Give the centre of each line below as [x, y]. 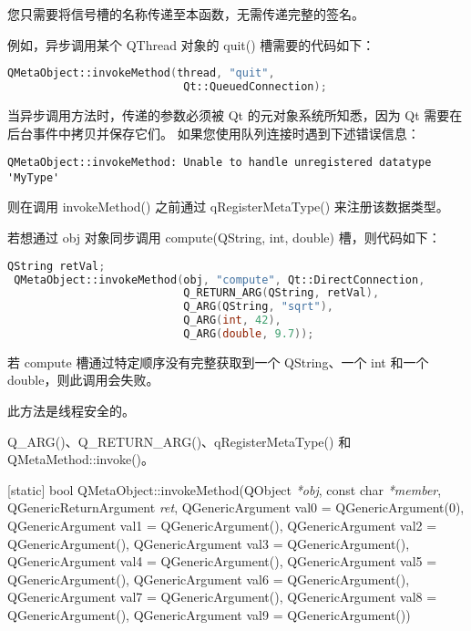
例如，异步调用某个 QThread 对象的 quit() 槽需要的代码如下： [191, 44]
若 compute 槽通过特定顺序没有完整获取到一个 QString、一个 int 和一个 [218, 362]
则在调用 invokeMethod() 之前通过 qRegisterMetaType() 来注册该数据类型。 [228, 207]
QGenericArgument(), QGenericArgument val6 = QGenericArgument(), [209, 579]
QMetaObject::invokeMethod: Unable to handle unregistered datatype [220, 163]
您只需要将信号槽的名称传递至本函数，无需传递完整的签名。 [186, 14]
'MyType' [34, 177]
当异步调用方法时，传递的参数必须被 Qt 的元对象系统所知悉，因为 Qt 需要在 [235, 114]
